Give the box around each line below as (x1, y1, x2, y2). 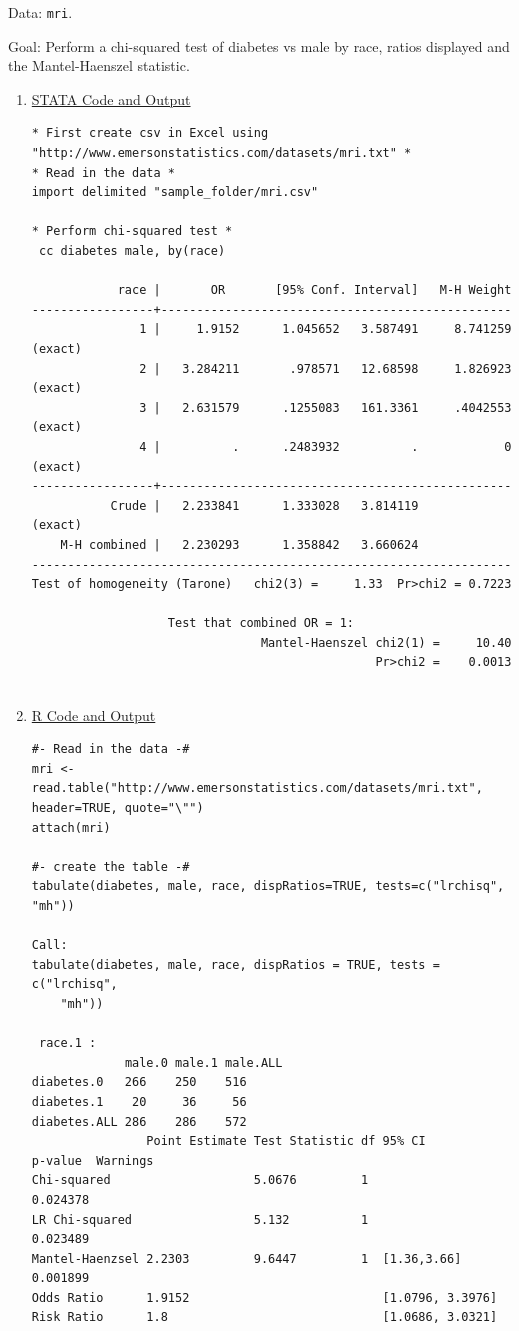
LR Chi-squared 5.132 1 (31, 1212, 369, 1227)
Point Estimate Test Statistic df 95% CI (146, 1134, 426, 1149)
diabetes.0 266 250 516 (31, 1075, 247, 1090)
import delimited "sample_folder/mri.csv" (31, 185, 319, 200)
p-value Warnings (31, 1153, 154, 1168)
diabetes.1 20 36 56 (31, 1094, 247, 1109)
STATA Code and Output (31, 88, 191, 109)
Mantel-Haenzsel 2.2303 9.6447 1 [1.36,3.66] (31, 1251, 462, 1266)
